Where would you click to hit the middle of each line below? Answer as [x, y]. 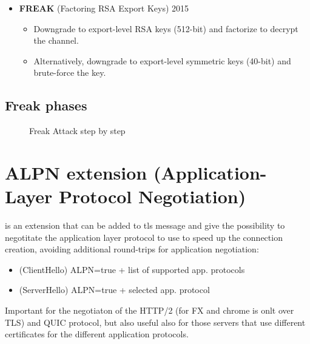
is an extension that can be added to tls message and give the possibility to [145, 225]
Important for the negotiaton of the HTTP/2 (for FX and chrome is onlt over [150, 310]
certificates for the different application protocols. [97, 334]
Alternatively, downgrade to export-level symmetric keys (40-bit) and [162, 60]
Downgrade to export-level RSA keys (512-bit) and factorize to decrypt [166, 28]
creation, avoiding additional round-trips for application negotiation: [132, 249]
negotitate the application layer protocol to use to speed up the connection [144, 237]
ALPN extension [76, 172]
